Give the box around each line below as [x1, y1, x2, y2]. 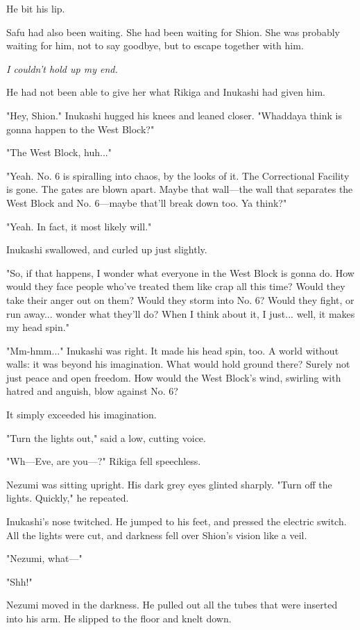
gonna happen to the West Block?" [6, 121, 155, 136]
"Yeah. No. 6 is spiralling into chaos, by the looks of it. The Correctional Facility [6, 168, 350, 182]
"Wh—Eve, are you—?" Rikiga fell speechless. [6, 454, 201, 468]
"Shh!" [6, 574, 33, 588]
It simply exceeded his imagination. [6, 407, 157, 422]
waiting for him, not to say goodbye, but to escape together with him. [6, 38, 304, 53]
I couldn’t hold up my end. [6, 61, 118, 76]
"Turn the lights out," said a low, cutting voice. [6, 430, 206, 445]
